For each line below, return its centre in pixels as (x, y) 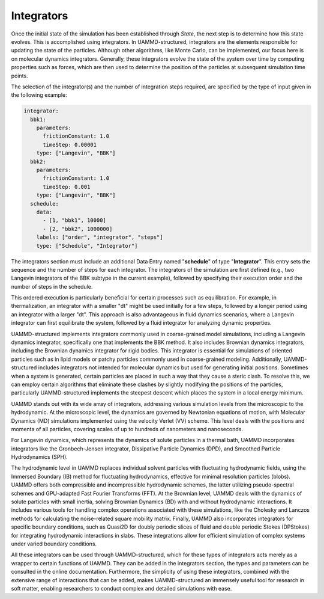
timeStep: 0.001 (67, 187)
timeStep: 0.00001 (70, 145)
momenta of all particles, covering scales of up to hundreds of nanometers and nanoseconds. (127, 429)
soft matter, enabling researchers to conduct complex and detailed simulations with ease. (121, 588)
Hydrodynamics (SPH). (40, 457)
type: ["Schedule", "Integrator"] (87, 246)
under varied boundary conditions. (54, 544)
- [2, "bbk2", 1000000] (78, 229)
